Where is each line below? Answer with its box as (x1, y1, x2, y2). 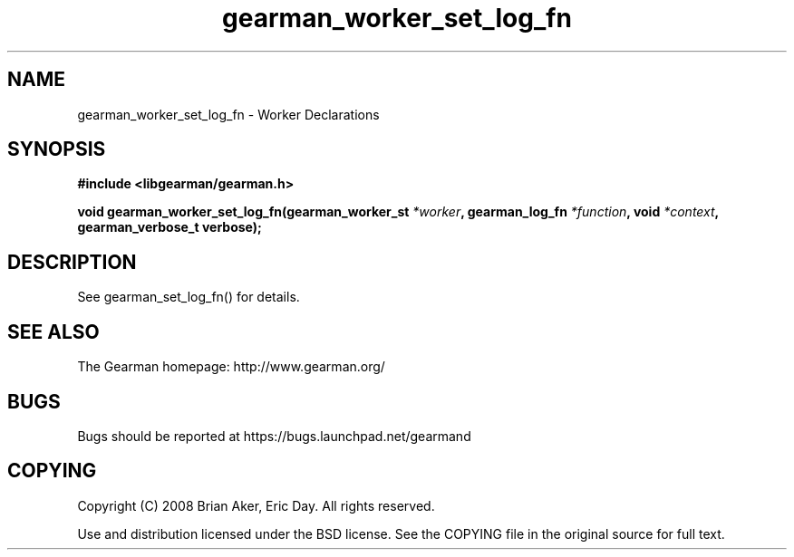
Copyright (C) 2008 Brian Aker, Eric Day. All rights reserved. (77, 497, 435, 514)
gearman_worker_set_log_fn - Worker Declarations (77, 106, 380, 122)
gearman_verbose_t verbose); (77, 219, 262, 235)
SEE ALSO (7, 320, 100, 343)
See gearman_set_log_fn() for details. (77, 289, 300, 305)
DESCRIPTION (7, 250, 137, 274)
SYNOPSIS (7, 138, 106, 161)
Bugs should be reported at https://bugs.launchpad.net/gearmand (77, 427, 471, 444)
